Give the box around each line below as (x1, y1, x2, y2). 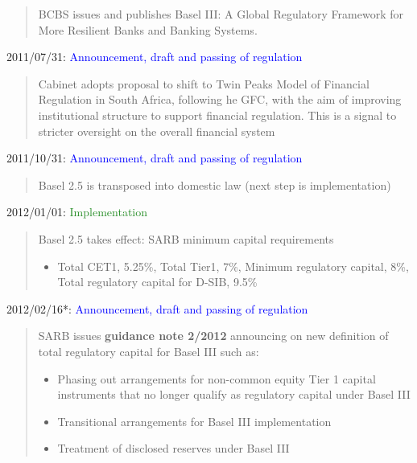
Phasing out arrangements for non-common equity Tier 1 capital (57, 370, 376, 387)
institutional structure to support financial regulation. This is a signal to (38, 106, 397, 123)
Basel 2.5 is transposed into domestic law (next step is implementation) (38, 176, 391, 193)
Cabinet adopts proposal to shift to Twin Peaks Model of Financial (38, 75, 370, 92)
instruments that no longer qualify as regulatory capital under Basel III (57, 386, 411, 403)
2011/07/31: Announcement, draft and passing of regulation (6, 48, 303, 65)
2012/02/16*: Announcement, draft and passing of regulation (6, 300, 308, 317)
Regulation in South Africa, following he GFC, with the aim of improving (38, 91, 402, 108)
